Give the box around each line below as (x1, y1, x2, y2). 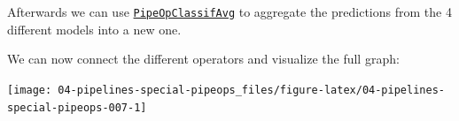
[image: (7, 83, 52, 96)
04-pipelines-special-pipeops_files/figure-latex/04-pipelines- (58, 83, 445, 96)
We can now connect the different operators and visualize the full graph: (7, 49, 400, 68)
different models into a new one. (7, 19, 182, 38)
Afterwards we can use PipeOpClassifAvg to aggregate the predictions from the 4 (7, 3, 452, 20)
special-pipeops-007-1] (7, 101, 147, 114)
